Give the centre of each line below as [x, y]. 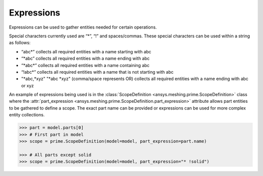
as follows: [20, 43]
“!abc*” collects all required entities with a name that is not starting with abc [97, 72]
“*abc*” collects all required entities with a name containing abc [85, 65]
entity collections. [27, 115]
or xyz [28, 85]
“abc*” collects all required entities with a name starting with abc [86, 51]
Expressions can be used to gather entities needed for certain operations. [83, 27]
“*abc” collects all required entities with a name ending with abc [85, 59]
